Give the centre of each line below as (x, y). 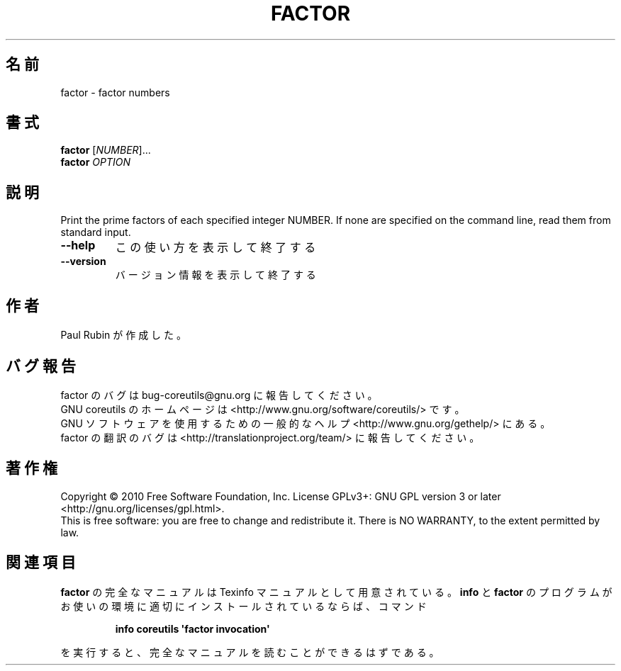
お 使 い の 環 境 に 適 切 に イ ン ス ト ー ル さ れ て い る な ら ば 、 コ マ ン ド (244, 606)
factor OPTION (95, 162)
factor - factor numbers (115, 92)
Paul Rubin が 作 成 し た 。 (123, 335)
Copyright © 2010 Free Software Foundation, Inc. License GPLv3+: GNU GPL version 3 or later (281, 496)
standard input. (96, 232)
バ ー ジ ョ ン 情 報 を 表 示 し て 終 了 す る (216, 275)
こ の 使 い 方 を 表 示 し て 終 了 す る (216, 248)
